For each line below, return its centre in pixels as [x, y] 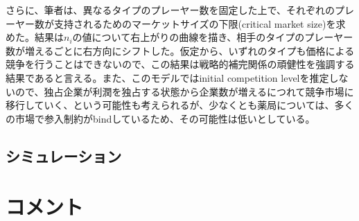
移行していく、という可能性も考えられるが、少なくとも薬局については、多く [180, 105]
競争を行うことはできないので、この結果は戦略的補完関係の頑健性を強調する [180, 64]
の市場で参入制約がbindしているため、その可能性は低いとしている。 [160, 118]
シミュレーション [64, 156]
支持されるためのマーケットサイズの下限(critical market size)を [195, 23]
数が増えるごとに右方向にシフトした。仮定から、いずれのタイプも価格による [180, 50]
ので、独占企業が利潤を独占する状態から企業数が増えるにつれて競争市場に [184, 91]
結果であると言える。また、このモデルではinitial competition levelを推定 [167, 77]
